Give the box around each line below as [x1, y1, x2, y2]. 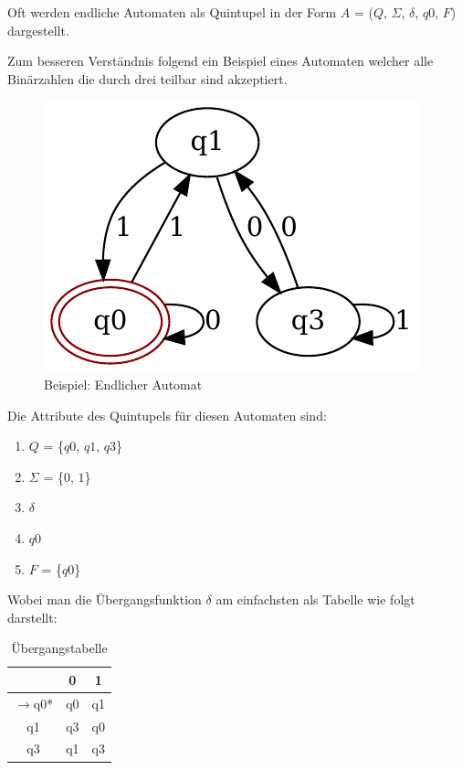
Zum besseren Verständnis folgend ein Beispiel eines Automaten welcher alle [7, 51, 434, 70]
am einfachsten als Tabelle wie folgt [215, 590, 415, 609]
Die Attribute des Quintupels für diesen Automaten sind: [7, 405, 327, 424]
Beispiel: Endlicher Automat [44, 374, 203, 393]
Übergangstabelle [11, 638, 108, 658]
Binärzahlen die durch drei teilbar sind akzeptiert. [7, 69, 288, 88]
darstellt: [7, 607, 58, 626]
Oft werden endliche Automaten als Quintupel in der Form [7, 3, 337, 21]
